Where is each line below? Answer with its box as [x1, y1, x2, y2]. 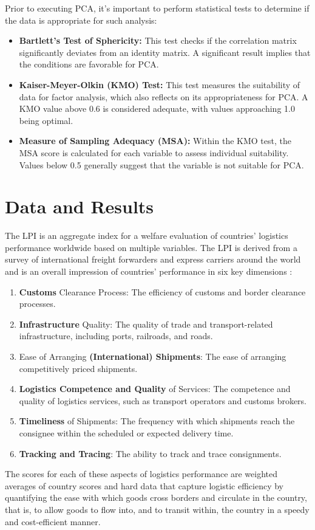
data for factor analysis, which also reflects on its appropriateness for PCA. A [19, 90, 308, 103]
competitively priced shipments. [19, 362, 138, 374]
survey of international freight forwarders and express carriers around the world [5, 253, 301, 266]
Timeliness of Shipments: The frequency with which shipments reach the [19, 415, 295, 427]
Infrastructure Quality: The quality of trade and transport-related [19, 317, 273, 330]
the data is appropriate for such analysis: [5, 13, 157, 26]
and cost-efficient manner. [5, 515, 101, 528]
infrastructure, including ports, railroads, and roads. [19, 329, 213, 342]
